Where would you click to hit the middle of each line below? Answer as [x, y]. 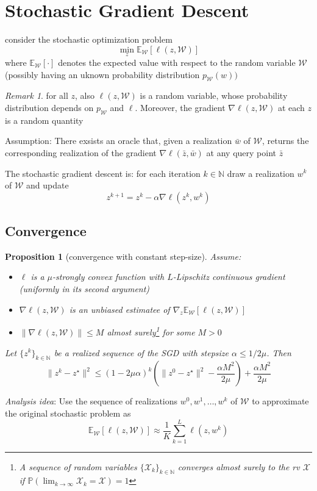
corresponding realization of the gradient [81, 152]
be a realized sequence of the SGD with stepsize [141, 352]
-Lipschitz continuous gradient [229, 277]
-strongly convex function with [109, 277]
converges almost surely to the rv [239, 466]
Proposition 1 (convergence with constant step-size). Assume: [123, 256]
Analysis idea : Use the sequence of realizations [91, 401]
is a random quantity [44, 120]
